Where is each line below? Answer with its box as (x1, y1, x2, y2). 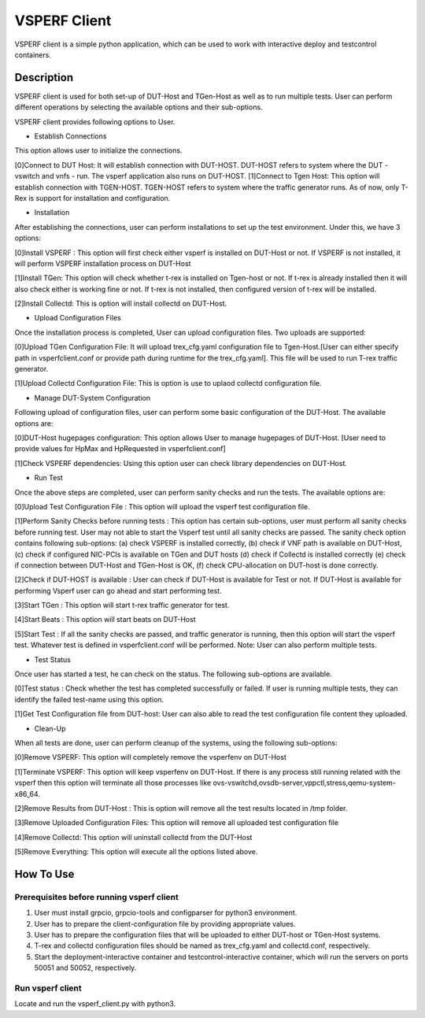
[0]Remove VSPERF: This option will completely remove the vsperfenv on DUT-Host (14, 753, 286, 762)
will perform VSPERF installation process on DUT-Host (14, 258, 191, 268)
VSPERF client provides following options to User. (14, 117, 176, 126)
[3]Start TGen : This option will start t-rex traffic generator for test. (14, 601, 230, 610)
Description (14, 71, 74, 84)
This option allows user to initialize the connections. (14, 146, 183, 155)
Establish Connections (34, 131, 107, 141)
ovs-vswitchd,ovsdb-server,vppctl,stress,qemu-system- (213, 778, 397, 787)
